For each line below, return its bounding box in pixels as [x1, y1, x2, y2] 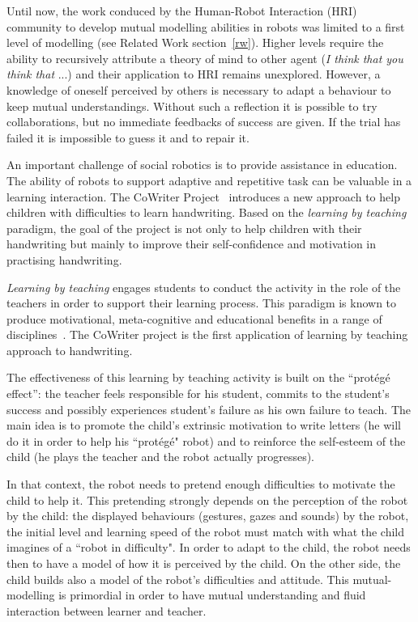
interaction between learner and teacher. [6, 602, 207, 619]
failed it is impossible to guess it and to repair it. [6, 129, 250, 146]
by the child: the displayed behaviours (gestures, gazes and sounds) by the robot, [6, 507, 409, 524]
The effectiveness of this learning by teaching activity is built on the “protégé [6, 369, 390, 386]
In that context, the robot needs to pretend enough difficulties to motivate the [6, 476, 395, 493]
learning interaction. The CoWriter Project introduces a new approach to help [6, 188, 400, 205]
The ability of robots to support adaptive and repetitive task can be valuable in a [6, 171, 412, 188]
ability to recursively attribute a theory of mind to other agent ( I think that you [6, 49, 403, 66]
